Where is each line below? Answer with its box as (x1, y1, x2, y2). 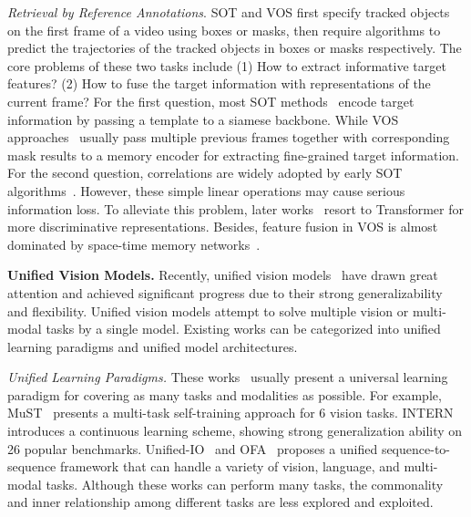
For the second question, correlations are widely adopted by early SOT (7, 163, 403, 182)
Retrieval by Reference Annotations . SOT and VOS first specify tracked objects (7, 3, 450, 21)
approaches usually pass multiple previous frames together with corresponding (7, 128, 450, 147)
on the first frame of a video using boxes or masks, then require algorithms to (7, 20, 441, 39)
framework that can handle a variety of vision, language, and (60, 457, 400, 476)
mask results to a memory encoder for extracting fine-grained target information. (7, 145, 459, 164)
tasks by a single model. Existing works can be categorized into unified (46, 319, 441, 338)
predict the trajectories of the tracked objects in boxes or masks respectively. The (7, 38, 462, 57)
